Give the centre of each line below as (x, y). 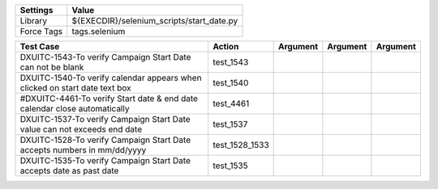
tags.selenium (99, 31)
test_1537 (230, 124)
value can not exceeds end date (81, 129)
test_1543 (230, 62)
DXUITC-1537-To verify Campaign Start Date (105, 119)
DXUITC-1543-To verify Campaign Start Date (105, 57)
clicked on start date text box (75, 88)
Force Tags (41, 31)
